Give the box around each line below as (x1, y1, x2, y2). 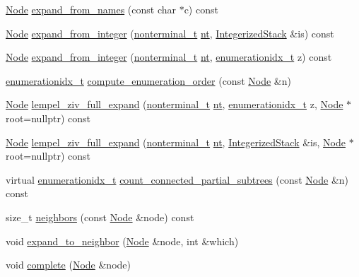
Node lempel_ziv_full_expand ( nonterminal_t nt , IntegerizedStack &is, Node (6, 134, 346, 149)
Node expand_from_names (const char (6, 2, 176, 16)
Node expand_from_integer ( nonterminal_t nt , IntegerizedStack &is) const (6, 25, 334, 40)
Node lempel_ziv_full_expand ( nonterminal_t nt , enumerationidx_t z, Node (6, 97, 343, 112)
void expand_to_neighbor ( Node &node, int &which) (6, 233, 239, 248)
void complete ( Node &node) (6, 257, 131, 272)
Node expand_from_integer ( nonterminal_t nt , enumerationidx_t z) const (6, 49, 332, 64)
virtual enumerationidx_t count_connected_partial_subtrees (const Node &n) (6, 172, 349, 187)
